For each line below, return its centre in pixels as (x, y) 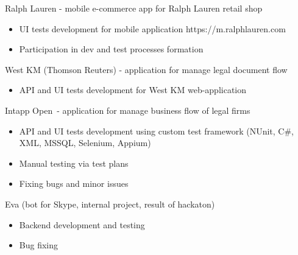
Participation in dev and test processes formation (111, 49)
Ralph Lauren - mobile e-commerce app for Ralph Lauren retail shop (134, 8)
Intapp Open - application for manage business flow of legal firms (128, 110)
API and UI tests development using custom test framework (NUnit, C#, (156, 131)
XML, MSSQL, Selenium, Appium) (85, 143)
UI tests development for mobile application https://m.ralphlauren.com (152, 28)
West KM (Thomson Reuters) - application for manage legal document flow (146, 69)
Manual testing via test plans (74, 163)
